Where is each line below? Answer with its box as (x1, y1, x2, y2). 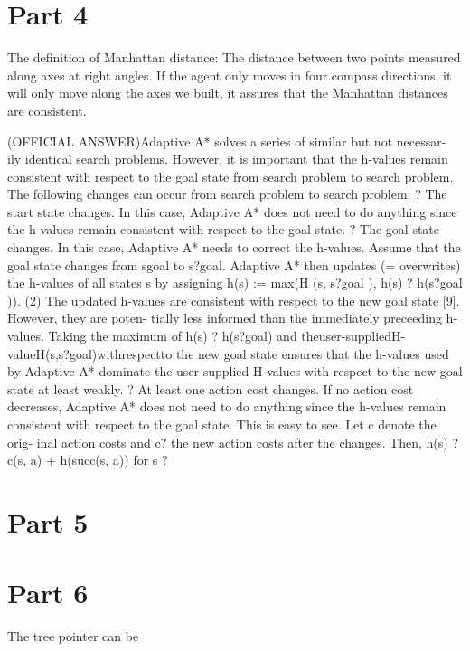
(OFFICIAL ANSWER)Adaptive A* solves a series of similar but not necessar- (7, 131, 446, 150)
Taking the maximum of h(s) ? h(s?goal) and (48, 326, 297, 345)
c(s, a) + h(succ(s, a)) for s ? (7, 450, 168, 469)
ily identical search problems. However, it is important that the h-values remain (7, 149, 448, 168)
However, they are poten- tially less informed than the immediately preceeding (7, 308, 442, 327)
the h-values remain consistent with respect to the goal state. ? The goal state (7, 220, 440, 239)
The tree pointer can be (7, 627, 139, 646)
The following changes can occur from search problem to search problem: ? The (7, 184, 447, 203)
